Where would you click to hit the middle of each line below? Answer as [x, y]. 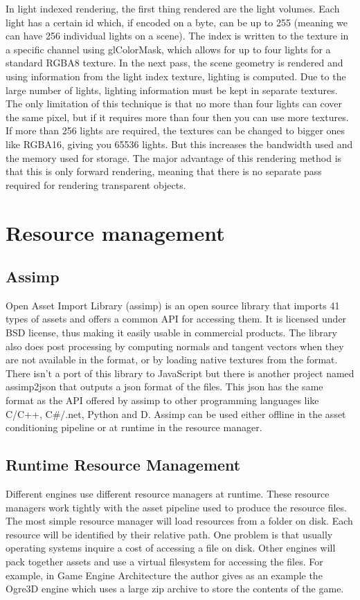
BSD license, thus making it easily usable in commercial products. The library [171, 333]
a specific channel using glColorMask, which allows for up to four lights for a [168, 49]
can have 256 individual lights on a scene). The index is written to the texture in [177, 36]
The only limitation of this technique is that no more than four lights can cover [174, 103]
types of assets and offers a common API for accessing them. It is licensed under [176, 319]
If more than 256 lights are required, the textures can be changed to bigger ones [175, 130]
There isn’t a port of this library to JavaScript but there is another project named [180, 373]
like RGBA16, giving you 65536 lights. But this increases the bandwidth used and [179, 144]
